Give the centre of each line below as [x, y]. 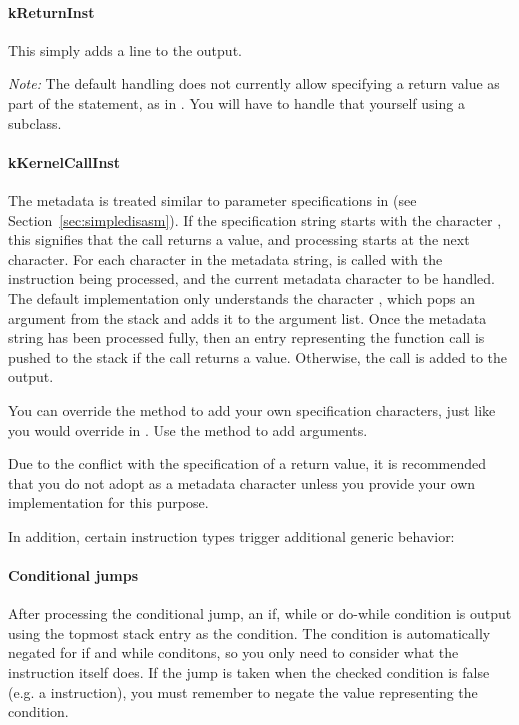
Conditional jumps [73, 575]
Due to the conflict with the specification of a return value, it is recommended [247, 463]
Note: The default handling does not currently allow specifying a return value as [254, 83]
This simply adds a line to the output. [125, 49]
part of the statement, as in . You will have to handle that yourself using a [236, 102]
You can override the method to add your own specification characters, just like [252, 409]
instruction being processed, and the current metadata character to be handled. [251, 278]
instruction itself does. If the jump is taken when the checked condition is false [249, 672]
